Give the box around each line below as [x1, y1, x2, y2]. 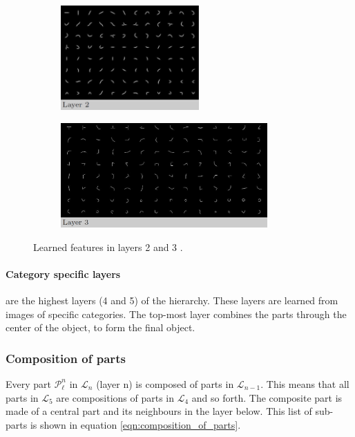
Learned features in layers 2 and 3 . [33, 239, 183, 254]
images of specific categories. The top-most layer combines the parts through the [6, 306, 347, 321]
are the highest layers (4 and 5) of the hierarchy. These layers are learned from [6, 292, 338, 307]
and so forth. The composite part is [191, 390, 343, 405]
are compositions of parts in [56, 390, 175, 405]
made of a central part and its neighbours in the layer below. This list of [6, 404, 312, 418]
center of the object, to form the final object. [6, 320, 195, 335]
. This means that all [260, 376, 349, 391]
